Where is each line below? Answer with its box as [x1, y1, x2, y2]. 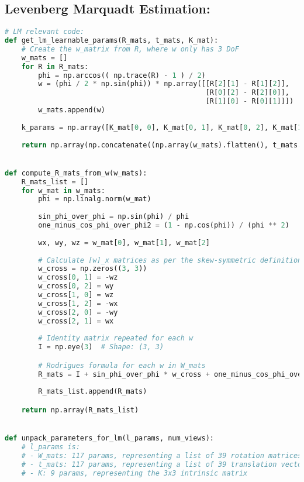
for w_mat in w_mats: [21, 186, 105, 195]
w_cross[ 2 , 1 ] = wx [38, 316, 114, 325]
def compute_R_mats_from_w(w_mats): [5, 168, 147, 177]
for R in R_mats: [21, 62, 89, 71]
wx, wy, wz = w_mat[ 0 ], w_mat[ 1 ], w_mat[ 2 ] [38, 238, 210, 247]
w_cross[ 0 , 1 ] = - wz [38, 273, 118, 282]
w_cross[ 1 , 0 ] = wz [38, 291, 114, 299]
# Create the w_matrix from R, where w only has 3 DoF [21, 44, 239, 53]
